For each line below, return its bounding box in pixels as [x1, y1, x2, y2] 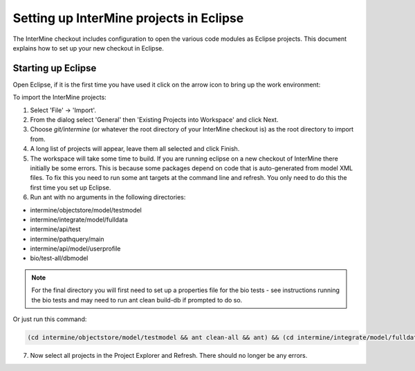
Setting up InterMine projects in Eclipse [12, 10, 244, 26]
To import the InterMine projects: [12, 93, 107, 102]
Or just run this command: [12, 315, 87, 323]
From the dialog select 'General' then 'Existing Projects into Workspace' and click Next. [30, 116, 279, 124]
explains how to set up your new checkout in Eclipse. [12, 44, 164, 52]
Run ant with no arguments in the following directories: [30, 193, 186, 201]
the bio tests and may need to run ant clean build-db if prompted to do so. [31, 296, 243, 304]
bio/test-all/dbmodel [30, 254, 89, 262]
